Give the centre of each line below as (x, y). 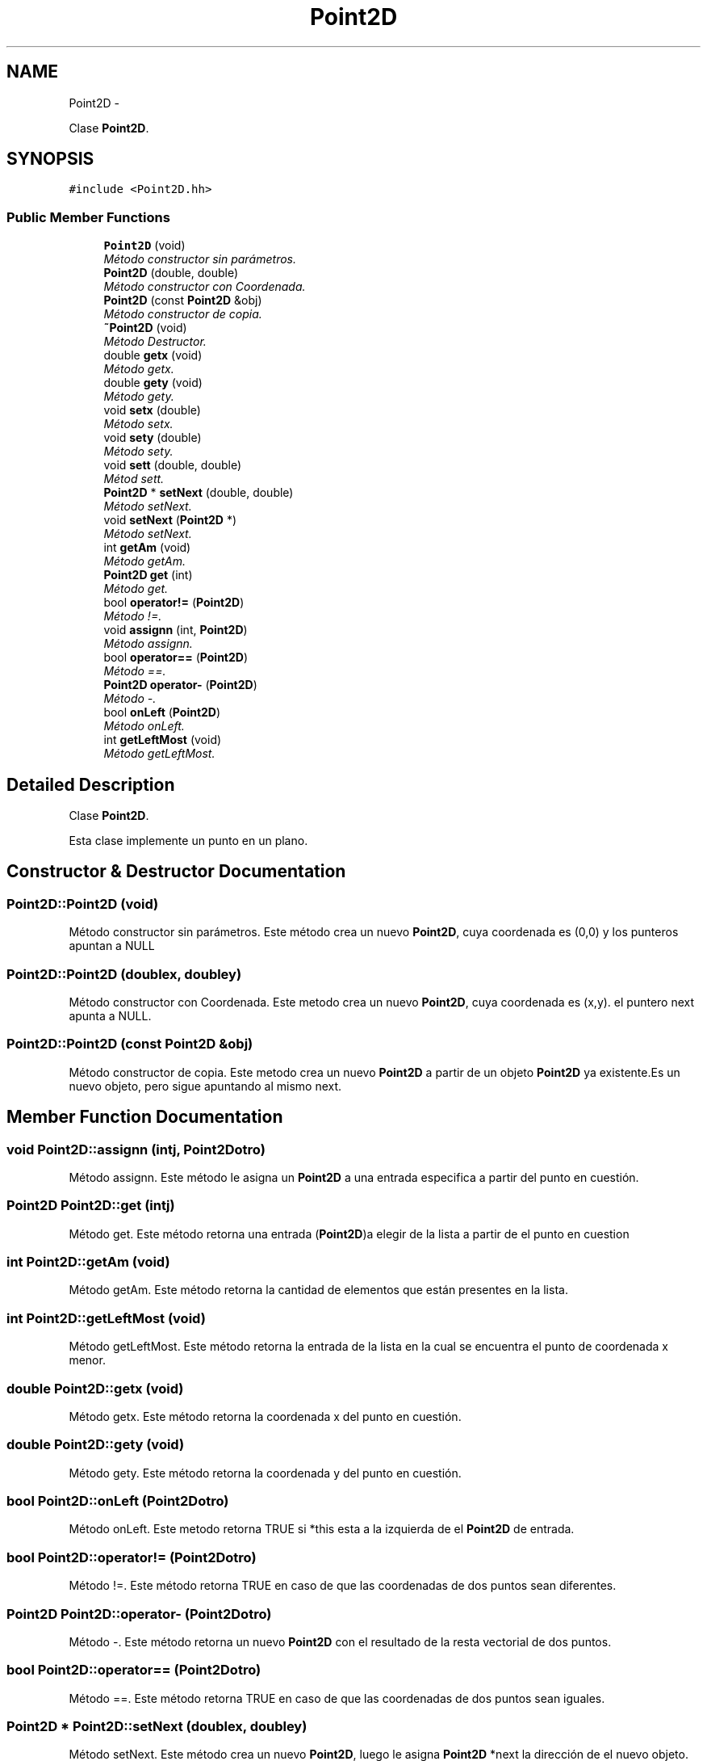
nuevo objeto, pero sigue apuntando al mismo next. (205, 1086)
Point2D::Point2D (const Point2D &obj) (130, 1044)
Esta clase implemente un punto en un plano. (188, 841)
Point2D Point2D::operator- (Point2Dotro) (139, 1614)
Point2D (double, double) (171, 273)
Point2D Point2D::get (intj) (91, 1206)
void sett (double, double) (173, 465)
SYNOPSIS (50, 159)
